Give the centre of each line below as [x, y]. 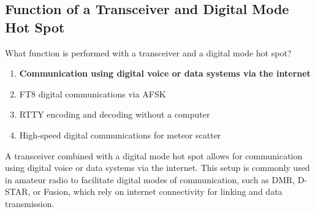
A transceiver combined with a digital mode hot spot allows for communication [154, 155]
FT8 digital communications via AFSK [93, 93]
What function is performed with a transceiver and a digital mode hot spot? [148, 52]
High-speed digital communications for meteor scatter [120, 134]
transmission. [30, 203]
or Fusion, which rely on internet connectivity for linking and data [158, 191]
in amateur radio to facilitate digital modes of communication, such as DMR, [150, 179]
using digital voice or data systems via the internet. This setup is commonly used [157, 168]
